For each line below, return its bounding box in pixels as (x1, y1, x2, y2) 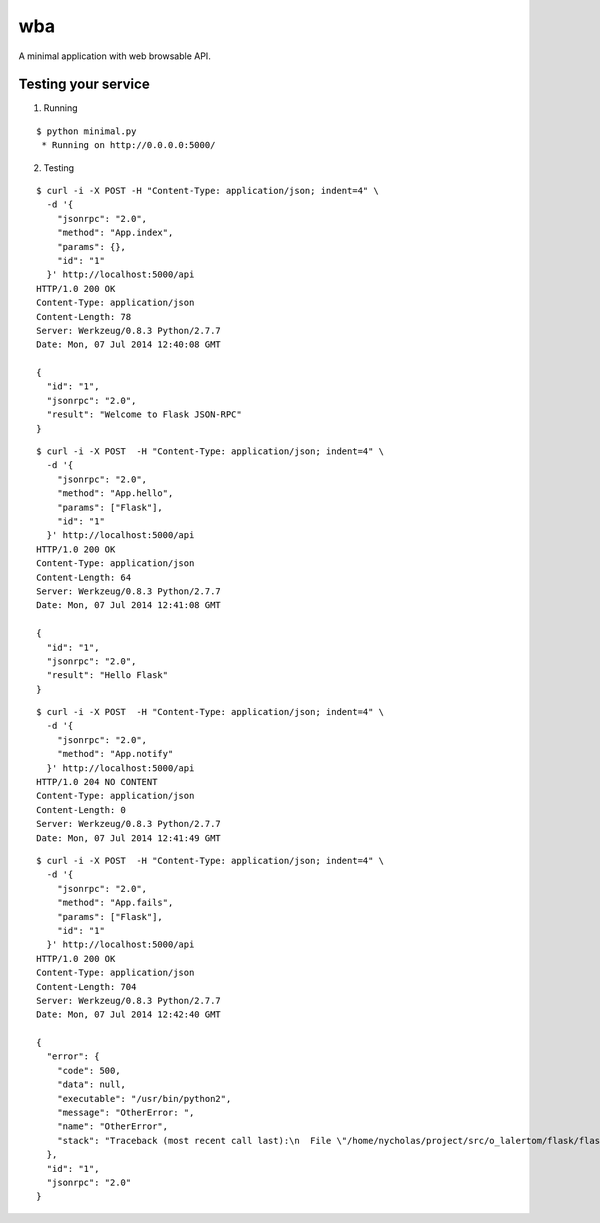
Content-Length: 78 (36, 311, 132, 322)
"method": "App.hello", (56, 488, 174, 499)
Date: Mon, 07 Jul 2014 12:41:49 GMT (36, 832, 222, 844)
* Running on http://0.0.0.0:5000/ (41, 140, 216, 151)
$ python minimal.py (36, 125, 137, 137)
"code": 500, (56, 1065, 121, 1076)
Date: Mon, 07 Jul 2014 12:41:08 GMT (36, 600, 222, 611)
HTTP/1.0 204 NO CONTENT (36, 776, 158, 788)
